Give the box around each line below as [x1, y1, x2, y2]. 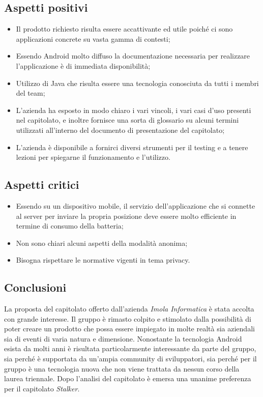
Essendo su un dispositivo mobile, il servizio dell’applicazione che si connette [16, 200, 255, 211]
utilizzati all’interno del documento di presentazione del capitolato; [16, 124, 225, 135]
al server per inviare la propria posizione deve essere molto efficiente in [16, 210, 237, 221]
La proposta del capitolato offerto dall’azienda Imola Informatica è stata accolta [4, 303, 254, 314]
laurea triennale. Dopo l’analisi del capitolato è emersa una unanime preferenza [4, 373, 251, 384]
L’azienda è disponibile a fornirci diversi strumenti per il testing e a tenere [16, 141, 248, 152]
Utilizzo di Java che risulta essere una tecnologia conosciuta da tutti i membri [16, 77, 259, 88]
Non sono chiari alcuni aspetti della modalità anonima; [16, 237, 188, 248]
